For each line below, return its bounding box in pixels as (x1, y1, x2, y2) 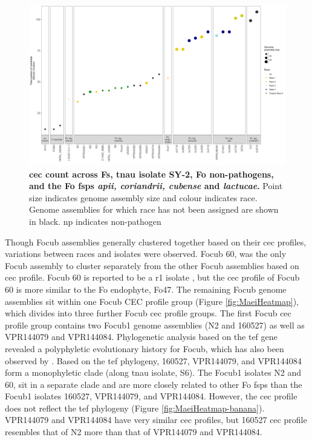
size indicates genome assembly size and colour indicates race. (29, 191, 258, 204)
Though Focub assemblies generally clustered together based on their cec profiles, (5, 235, 307, 248)
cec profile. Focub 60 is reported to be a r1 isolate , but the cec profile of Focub (5, 271, 300, 284)
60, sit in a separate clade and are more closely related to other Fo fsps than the (5, 378, 302, 390)
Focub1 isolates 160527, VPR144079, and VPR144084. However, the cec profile (5, 390, 297, 402)
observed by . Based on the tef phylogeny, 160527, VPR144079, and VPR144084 (5, 354, 302, 367)
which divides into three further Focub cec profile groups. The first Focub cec (5, 307, 291, 319)
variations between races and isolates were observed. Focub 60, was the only (5, 247, 287, 260)
